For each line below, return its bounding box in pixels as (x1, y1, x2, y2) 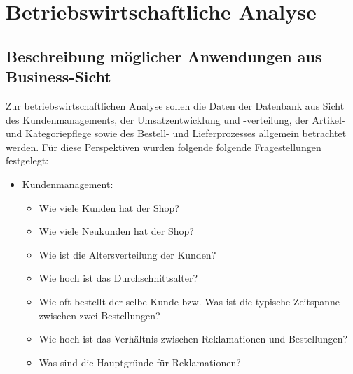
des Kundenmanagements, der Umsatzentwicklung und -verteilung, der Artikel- (6, 112, 345, 127)
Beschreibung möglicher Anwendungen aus (6, 45, 322, 66)
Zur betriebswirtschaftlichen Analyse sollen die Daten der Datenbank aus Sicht (6, 98, 345, 113)
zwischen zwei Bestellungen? (39, 308, 160, 322)
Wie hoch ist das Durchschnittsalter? (39, 271, 198, 285)
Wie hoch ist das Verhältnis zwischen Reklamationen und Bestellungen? (39, 331, 348, 346)
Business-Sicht (6, 66, 111, 87)
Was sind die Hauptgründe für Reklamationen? (39, 354, 241, 369)
